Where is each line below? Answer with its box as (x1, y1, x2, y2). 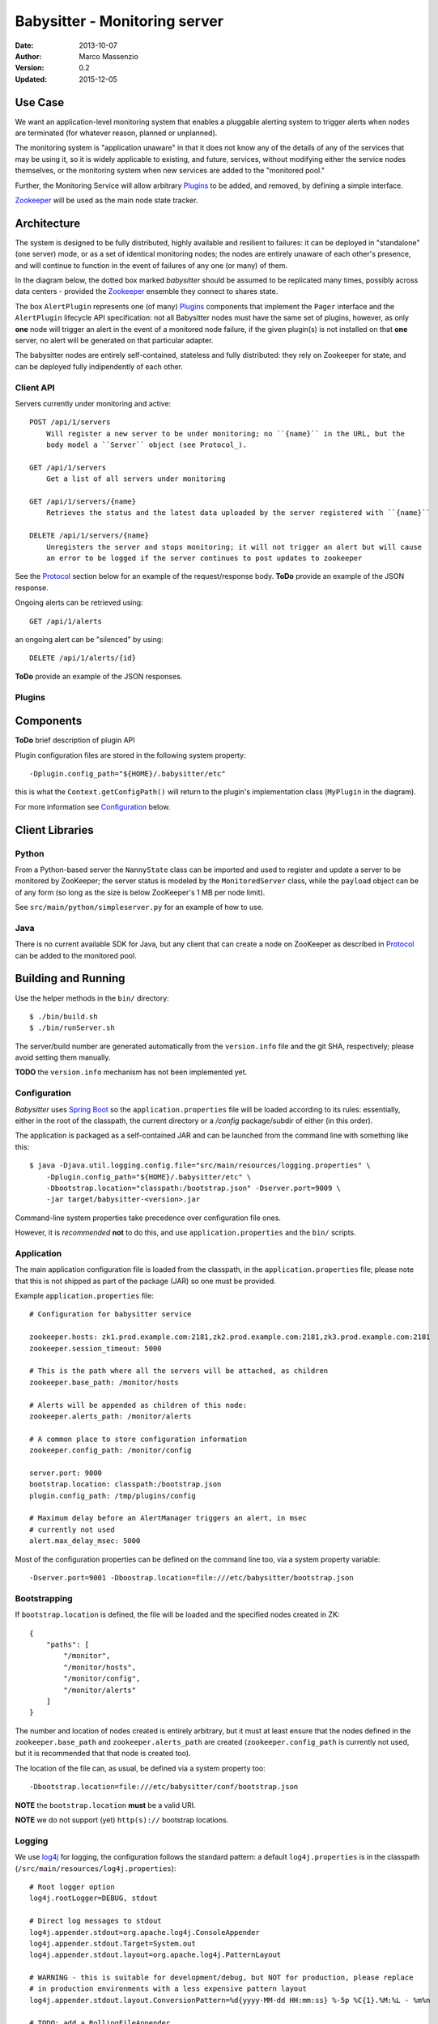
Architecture (15, 216, 81, 230)
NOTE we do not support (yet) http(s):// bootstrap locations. (15, 1815, 229, 1825)
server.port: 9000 (29, 1468, 103, 1478)
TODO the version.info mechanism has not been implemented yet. (15, 1067, 248, 1077)
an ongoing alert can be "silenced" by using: (15, 634, 164, 644)
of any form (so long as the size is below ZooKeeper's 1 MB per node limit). (15, 887, 266, 897)
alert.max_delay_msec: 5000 (29, 1537, 141, 1546)
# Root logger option (29, 1882, 115, 1891)
